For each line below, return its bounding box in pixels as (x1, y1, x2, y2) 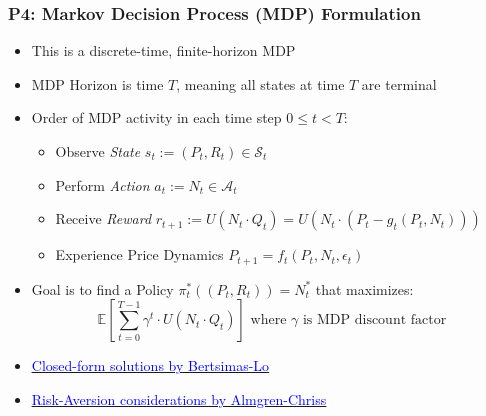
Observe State (55, 141, 141, 161)
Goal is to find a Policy (31, 278, 174, 299)
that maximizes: (315, 278, 414, 299)
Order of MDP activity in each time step (31, 107, 282, 128)
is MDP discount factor (302, 313, 447, 328)
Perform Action (55, 174, 150, 195)
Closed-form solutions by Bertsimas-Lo (31, 355, 270, 376)
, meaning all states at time (176, 73, 345, 94)
